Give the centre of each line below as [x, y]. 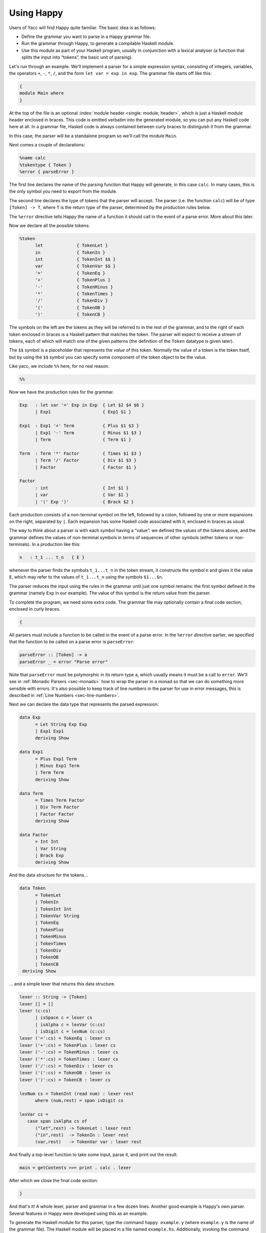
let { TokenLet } [72, 246]
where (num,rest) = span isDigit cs [79, 1100]
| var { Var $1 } [82, 495]
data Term [31, 793]
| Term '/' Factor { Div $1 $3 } [86, 460]
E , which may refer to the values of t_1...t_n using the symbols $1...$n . [86, 577]
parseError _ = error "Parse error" [64, 662]
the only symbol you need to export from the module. [63, 191]
